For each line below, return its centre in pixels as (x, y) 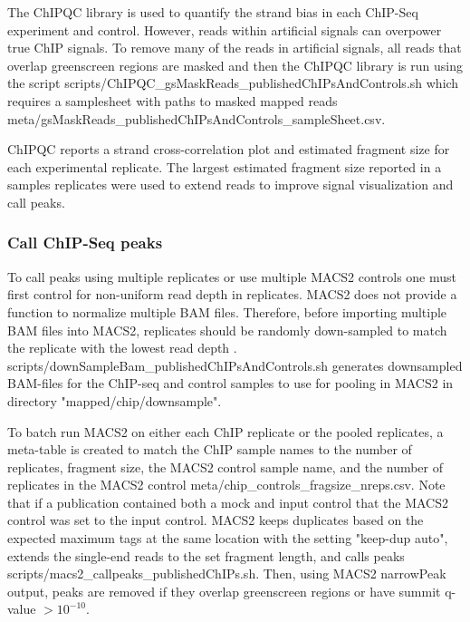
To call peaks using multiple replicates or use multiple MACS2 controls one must (232, 276)
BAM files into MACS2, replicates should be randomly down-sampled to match (227, 330)
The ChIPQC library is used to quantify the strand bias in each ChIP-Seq (213, 12)
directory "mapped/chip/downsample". (115, 400)
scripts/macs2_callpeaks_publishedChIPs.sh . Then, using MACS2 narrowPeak (227, 573)
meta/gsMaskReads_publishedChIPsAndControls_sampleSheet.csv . (197, 118)
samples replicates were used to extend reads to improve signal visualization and (230, 185)
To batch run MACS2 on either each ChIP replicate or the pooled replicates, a (225, 431)
